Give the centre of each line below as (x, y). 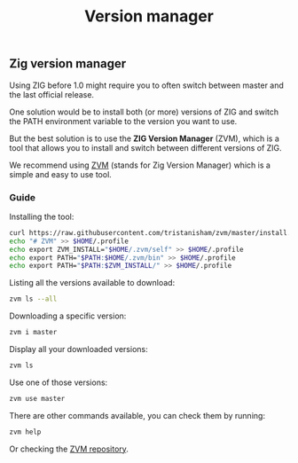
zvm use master (37, 398)
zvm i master (33, 333)
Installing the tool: (42, 216)
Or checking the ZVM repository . (69, 449)
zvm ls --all (33, 299)
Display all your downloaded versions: (78, 349)
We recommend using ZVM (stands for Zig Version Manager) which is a (140, 165)
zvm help (25, 432)
